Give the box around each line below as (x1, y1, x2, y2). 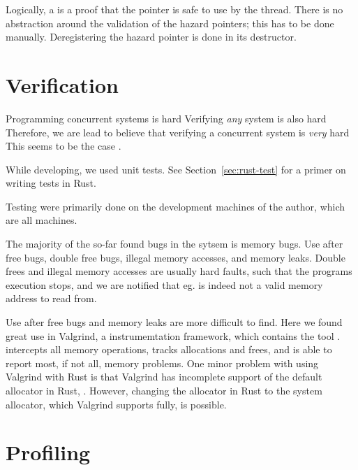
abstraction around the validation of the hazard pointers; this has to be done (6, 15, 334, 30)
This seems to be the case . (6, 138, 121, 153)
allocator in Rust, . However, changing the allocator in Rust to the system (6, 383, 322, 397)
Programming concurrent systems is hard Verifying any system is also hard (6, 111, 327, 125)
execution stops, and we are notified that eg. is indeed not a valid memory (6, 277, 323, 292)
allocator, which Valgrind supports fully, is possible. (6, 397, 227, 411)
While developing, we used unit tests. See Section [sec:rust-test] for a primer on (6, 162, 346, 176)
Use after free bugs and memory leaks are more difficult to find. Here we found (6, 315, 343, 329)
